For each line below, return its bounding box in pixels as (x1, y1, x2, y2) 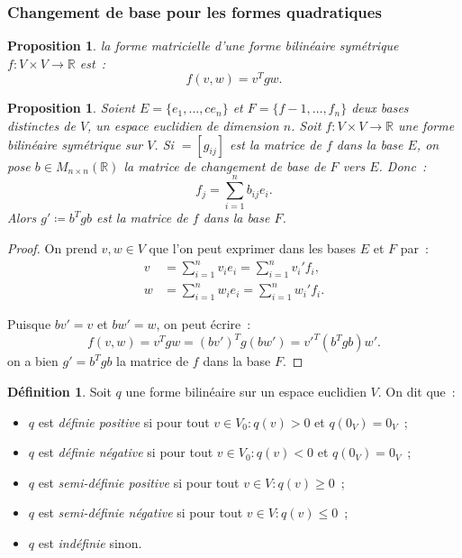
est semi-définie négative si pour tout (38, 503, 243, 522)
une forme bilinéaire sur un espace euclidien (125, 381, 367, 400)
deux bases (351, 98, 409, 117)
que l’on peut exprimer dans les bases (149, 238, 357, 257)
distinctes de (7, 116, 76, 135)
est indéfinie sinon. (38, 533, 142, 552)
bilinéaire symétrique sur (7, 134, 143, 153)
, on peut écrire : (156, 315, 251, 334)
